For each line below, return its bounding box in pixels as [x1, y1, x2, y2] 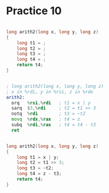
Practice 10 [6, 4, 62, 18]
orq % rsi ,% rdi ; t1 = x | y [11, 99, 91, 106]
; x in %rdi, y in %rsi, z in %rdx [6, 89, 94, 95]
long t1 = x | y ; [16, 154, 60, 160]
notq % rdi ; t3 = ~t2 [11, 111, 85, 117]
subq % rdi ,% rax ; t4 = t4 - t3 [11, 122, 96, 128]
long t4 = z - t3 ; [16, 171, 62, 177]
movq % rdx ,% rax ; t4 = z [11, 117, 81, 123]
